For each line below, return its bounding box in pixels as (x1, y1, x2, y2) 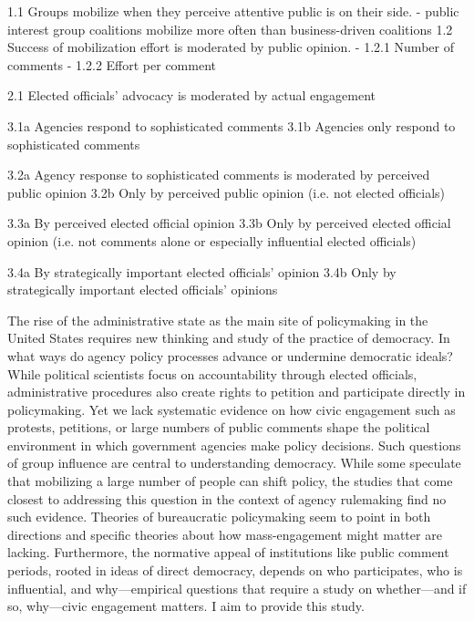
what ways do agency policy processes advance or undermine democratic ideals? (7, 346, 453, 365)
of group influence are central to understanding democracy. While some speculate (7, 453, 461, 472)
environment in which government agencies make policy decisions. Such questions (7, 435, 461, 454)
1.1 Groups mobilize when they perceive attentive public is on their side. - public (7, 2, 459, 20)
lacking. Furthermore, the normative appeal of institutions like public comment (7, 543, 449, 562)
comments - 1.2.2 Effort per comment (7, 55, 216, 74)
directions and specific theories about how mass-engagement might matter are (7, 524, 442, 543)
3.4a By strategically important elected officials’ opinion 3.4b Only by (7, 262, 397, 281)
